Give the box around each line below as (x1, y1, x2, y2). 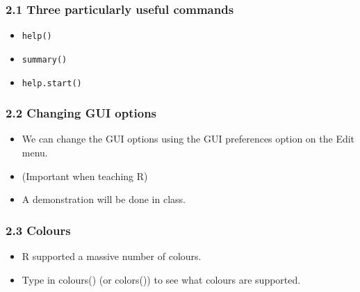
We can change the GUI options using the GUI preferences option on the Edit (22, 131, 355, 146)
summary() (22, 54, 67, 65)
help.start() (22, 78, 82, 88)
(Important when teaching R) (22, 168, 148, 183)
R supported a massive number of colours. (22, 249, 202, 263)
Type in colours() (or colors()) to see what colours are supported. (22, 272, 301, 286)
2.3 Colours (6, 221, 71, 238)
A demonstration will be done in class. (22, 192, 186, 206)
